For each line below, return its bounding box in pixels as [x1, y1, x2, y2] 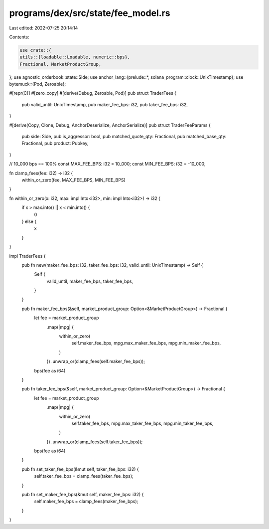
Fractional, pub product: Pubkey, [21, 140, 89, 147]
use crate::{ [19, 47, 52, 53]
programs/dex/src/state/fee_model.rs [9, 7, 170, 18]
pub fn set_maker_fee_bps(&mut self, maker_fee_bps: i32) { [21, 492, 144, 498]
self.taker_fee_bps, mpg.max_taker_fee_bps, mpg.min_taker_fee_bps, [71, 420, 214, 426]
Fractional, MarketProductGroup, [19, 61, 102, 67]
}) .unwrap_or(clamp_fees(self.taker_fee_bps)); [46, 439, 143, 445]
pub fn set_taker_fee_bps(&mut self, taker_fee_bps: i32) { [21, 466, 139, 472]
